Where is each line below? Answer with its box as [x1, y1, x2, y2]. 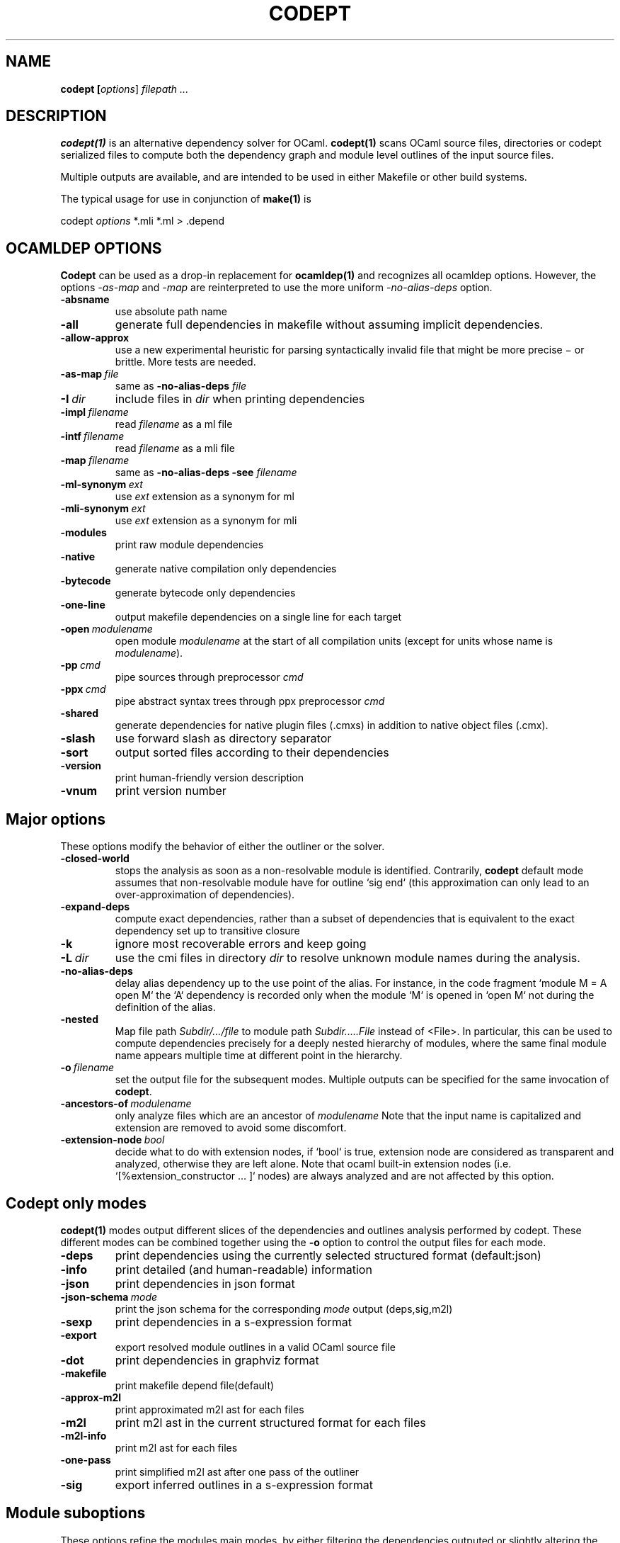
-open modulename [60, 623, 153, 635]
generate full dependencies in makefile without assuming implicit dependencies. [115, 317, 544, 332]
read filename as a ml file [115, 418, 233, 431]
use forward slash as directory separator [115, 731, 332, 746]
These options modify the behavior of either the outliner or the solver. [60, 840, 385, 853]
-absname [60, 293, 110, 306]
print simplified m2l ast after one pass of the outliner [115, 1465, 360, 1478]
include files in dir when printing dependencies [115, 392, 365, 407]
